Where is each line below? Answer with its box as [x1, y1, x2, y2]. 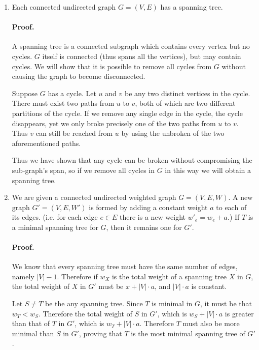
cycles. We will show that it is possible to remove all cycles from [12, 61, 212, 71]
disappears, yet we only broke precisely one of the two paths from [12, 118, 216, 128]
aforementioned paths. [12, 137, 81, 148]
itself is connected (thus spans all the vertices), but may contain [42, 50, 241, 61]
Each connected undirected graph [12, 2, 116, 12]
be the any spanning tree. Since [45, 298, 143, 309]
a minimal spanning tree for [12, 221, 98, 232]
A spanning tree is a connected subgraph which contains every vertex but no [12, 41, 250, 51]
